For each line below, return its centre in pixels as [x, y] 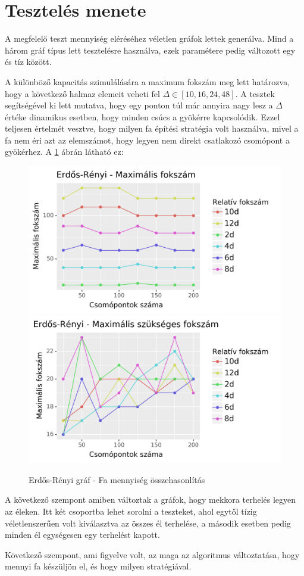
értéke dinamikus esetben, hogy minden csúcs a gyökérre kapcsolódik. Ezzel [142, 116]
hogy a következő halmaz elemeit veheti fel [82, 93]
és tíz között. [28, 62]
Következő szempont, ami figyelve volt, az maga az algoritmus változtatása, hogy [152, 554]
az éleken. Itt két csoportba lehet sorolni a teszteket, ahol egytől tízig [131, 511]
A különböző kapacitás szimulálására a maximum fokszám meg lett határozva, [148, 81]
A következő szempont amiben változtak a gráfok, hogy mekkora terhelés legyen [151, 499]
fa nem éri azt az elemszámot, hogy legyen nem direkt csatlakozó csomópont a [147, 140]
